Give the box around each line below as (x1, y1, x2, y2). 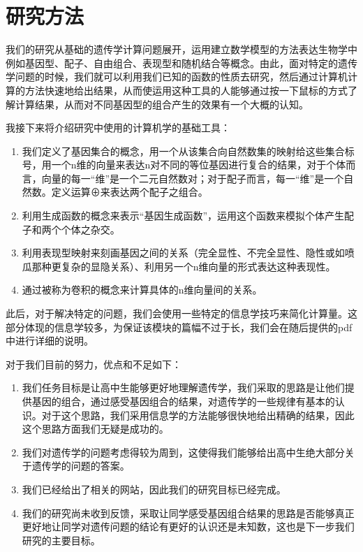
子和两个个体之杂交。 (22, 221, 120, 236)
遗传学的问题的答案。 (31, 458, 130, 473)
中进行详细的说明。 (6, 333, 94, 348)
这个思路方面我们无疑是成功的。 (22, 421, 169, 436)
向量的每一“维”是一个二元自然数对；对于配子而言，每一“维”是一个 (41, 170, 344, 185)
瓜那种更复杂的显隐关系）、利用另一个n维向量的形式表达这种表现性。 (22, 259, 336, 273)
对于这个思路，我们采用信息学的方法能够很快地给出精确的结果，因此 (41, 407, 355, 422)
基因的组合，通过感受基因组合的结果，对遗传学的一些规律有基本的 (31, 394, 335, 408)
